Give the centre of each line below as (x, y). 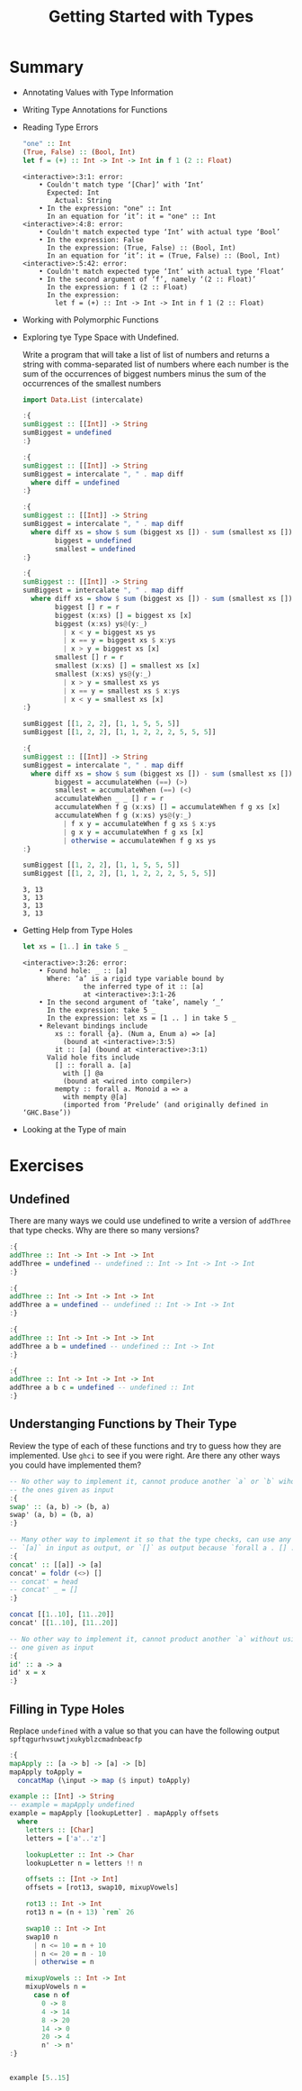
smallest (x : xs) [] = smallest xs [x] (128, 666)
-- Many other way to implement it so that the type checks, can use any (151, 1540)
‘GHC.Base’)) (47, 1113)
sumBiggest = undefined (67, 433)
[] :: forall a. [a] (93, 1066)
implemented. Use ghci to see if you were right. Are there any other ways (145, 1455)
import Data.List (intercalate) (83, 400)
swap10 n (42, 1937)
